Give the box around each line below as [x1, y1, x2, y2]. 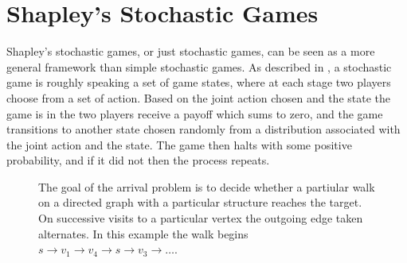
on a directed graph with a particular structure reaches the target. [38, 194, 362, 211]
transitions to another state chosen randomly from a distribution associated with [6, 121, 401, 137]
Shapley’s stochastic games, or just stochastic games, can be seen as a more [6, 43, 375, 60]
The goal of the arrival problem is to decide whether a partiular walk [38, 178, 375, 195]
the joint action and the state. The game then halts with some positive [6, 136, 352, 153]
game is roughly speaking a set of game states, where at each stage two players [6, 74, 391, 91]
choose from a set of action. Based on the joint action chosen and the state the [6, 89, 391, 106]
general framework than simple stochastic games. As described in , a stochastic [6, 58, 392, 75]
